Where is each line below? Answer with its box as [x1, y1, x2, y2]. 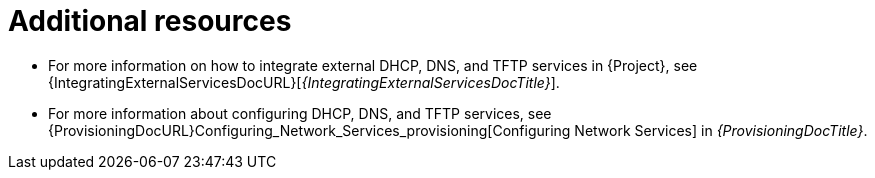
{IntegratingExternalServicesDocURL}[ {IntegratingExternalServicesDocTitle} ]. [48, 73, 560, 91]
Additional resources [8, 4, 292, 38]
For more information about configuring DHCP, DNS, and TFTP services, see [48, 104, 552, 122]
